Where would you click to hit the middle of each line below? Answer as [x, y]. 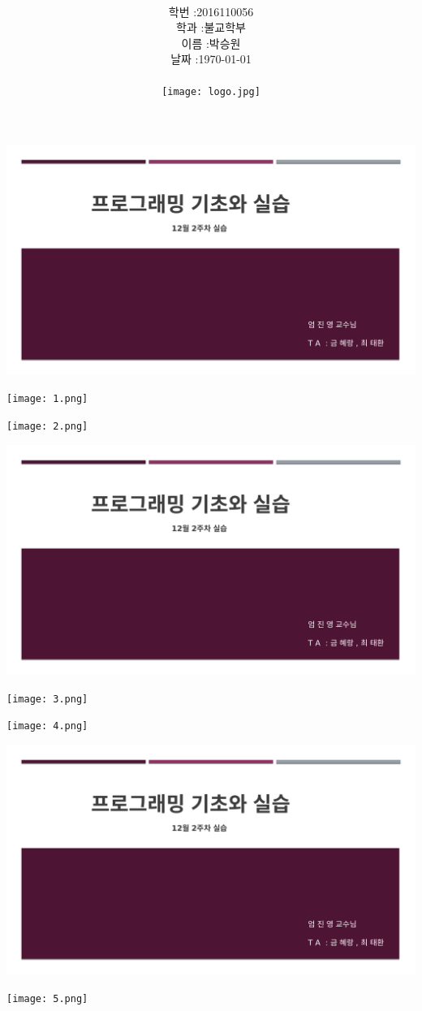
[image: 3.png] [47, 699]
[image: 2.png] [47, 426]
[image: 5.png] [47, 999]
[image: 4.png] [47, 726]
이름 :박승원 [211, 43]
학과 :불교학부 [211, 27]
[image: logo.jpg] [211, 92]
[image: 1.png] [47, 399]
